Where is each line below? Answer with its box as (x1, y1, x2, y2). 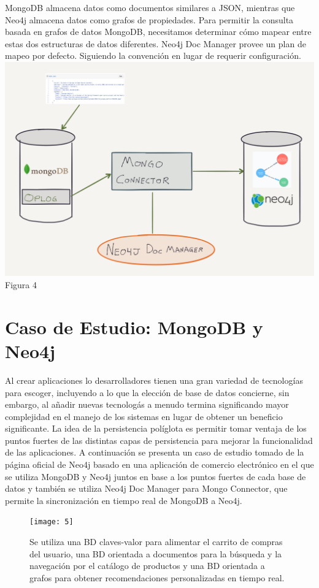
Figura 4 (5, 278, 37, 291)
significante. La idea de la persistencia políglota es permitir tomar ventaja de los (5, 422, 307, 435)
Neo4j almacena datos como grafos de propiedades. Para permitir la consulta (5, 13, 294, 26)
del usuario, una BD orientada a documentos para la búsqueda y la (29, 547, 282, 560)
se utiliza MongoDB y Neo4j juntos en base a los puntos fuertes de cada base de (5, 470, 306, 483)
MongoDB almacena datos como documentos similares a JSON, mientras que (5, 1, 295, 13)
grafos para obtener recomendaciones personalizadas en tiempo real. (29, 571, 285, 584)
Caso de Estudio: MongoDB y (5, 314, 263, 339)
